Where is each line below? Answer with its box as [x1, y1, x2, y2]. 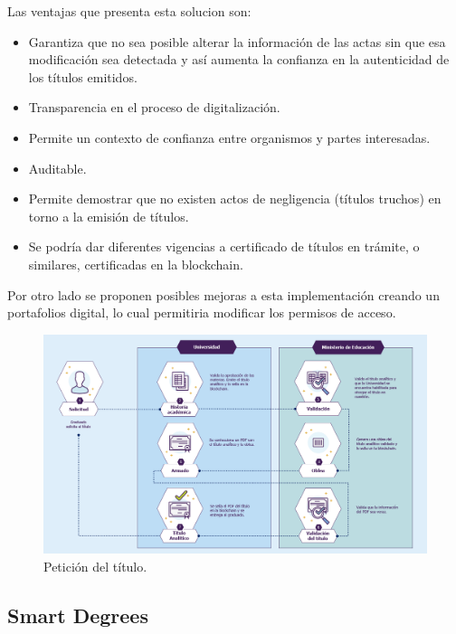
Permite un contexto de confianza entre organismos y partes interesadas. [28, 128, 431, 147]
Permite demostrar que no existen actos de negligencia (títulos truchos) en [28, 189, 442, 208]
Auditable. [28, 158, 87, 177]
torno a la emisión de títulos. [28, 206, 189, 225]
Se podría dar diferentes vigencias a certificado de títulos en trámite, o [28, 237, 420, 256]
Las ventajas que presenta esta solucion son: [7, 2, 252, 20]
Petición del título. [43, 556, 147, 575]
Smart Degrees [7, 601, 148, 629]
